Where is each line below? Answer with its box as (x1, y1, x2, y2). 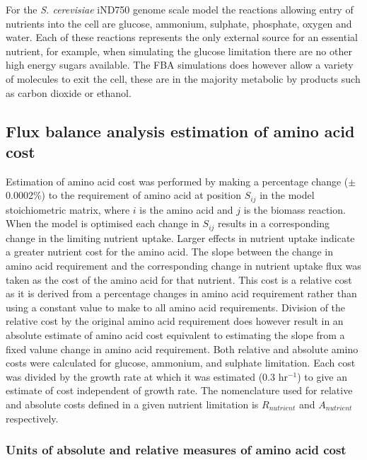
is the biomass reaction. (243, 202, 346, 217)
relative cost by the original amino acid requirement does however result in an (6, 314, 344, 328)
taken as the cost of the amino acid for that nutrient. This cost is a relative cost (6, 272, 352, 287)
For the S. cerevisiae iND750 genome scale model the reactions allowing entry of (6, 2, 354, 16)
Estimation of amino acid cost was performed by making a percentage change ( (6, 173, 349, 188)
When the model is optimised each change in (6, 216, 199, 231)
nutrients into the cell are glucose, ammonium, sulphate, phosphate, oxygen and (6, 16, 352, 30)
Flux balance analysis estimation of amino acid (6, 120, 355, 142)
